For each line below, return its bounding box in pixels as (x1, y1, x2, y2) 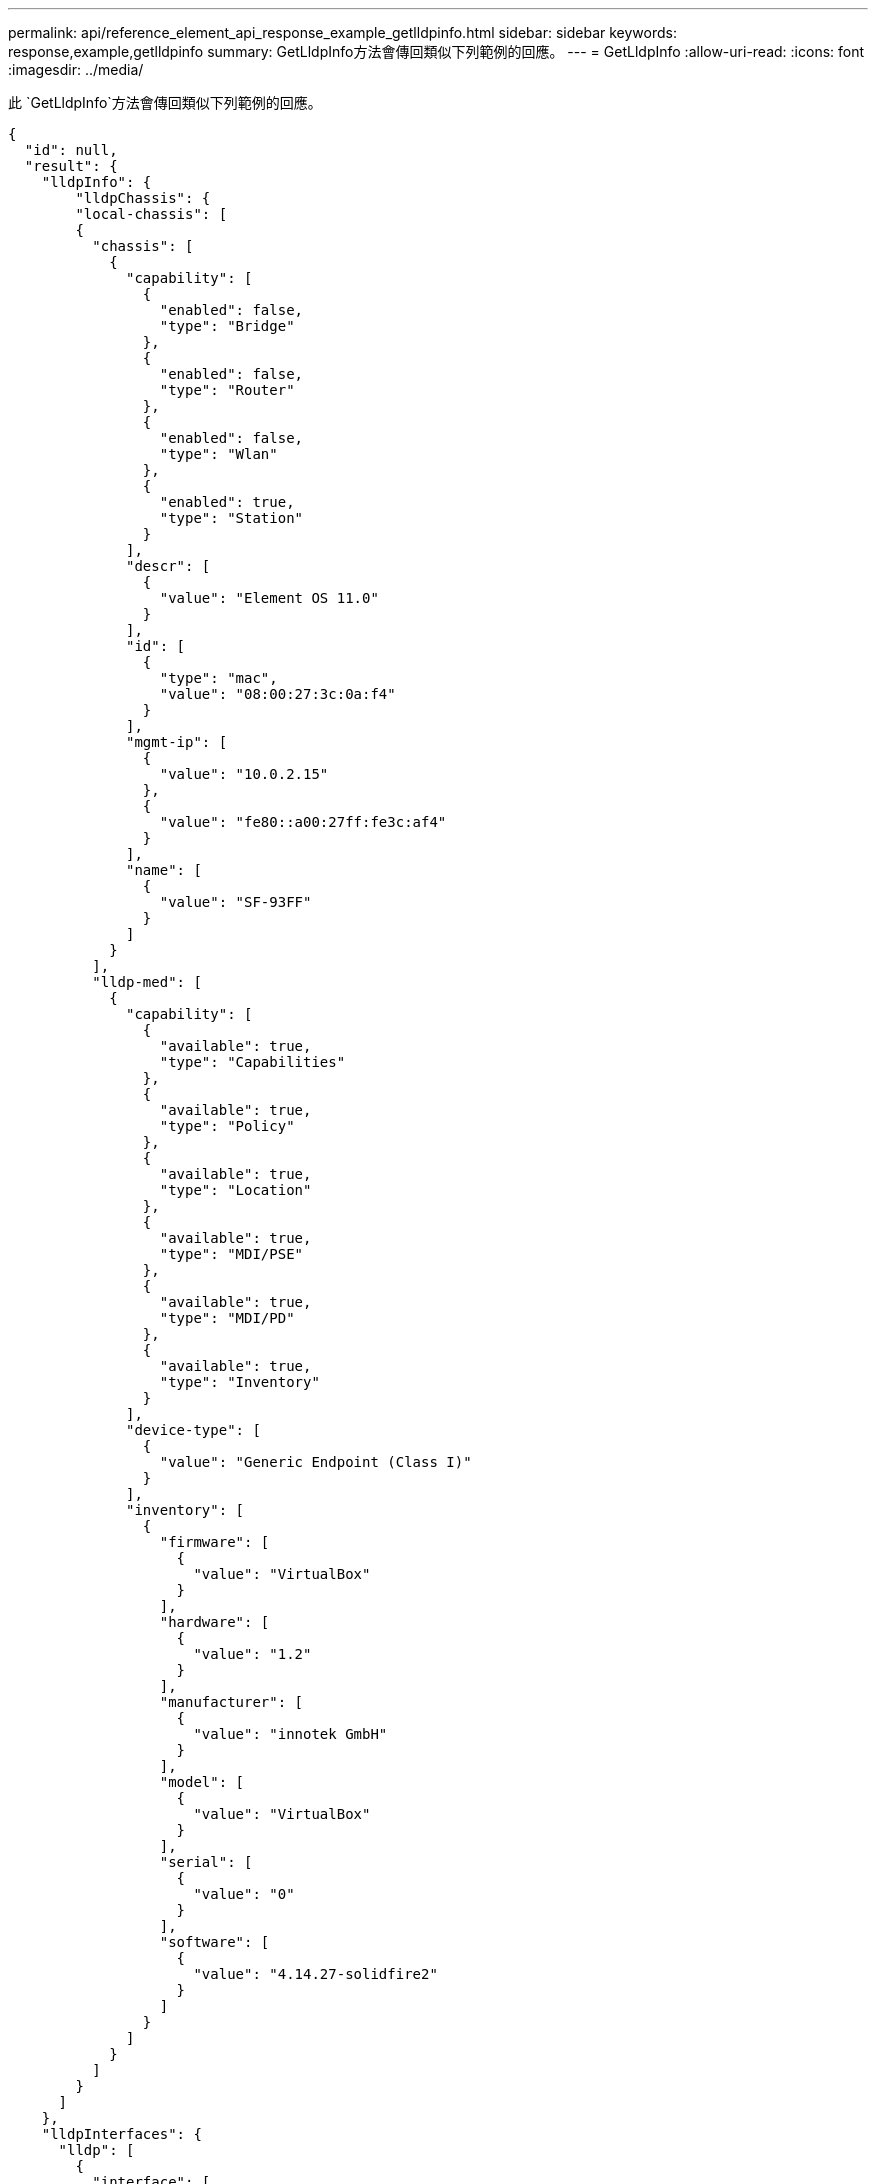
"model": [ (159, 1774, 245, 1790)
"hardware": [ (159, 1614, 270, 1630)
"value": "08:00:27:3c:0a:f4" (159, 686, 396, 702)
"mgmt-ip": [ (126, 734, 228, 750)
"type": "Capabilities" (159, 1054, 346, 1070)
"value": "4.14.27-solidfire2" (193, 1966, 438, 1982)
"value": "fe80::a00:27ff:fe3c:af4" (159, 814, 447, 830)
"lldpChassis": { (75, 190, 211, 206)
